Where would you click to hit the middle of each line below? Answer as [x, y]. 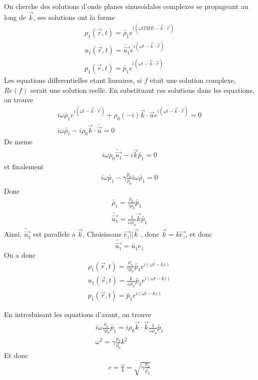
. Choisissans [102, 234]
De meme [18, 142]
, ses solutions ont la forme [74, 17]
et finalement [24, 167]
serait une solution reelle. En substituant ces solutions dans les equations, [142, 90]
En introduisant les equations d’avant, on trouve [78, 314]
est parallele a [54, 234]
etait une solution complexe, [193, 80]
